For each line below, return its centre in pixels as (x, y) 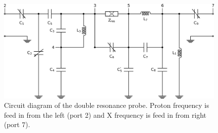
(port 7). (17, 124)
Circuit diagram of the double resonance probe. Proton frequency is (107, 105)
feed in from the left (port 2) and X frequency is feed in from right (105, 115)
